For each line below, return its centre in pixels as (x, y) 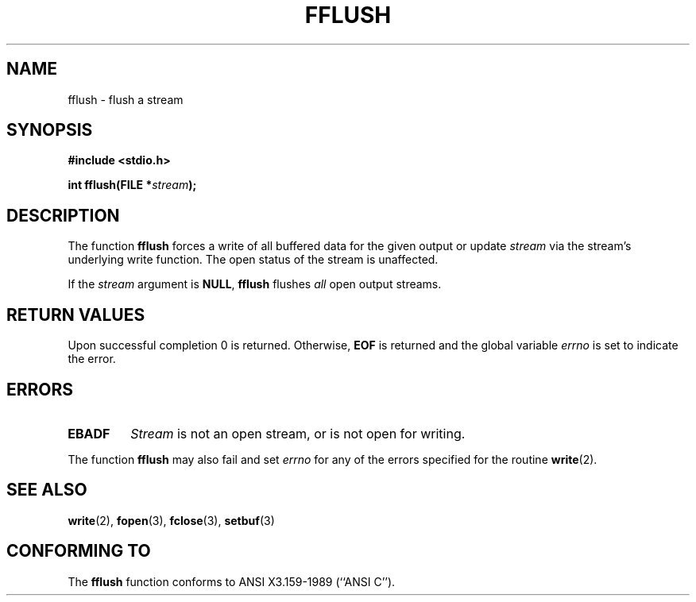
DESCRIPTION (63, 215)
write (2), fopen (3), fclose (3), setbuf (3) (171, 520)
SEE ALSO (47, 490)
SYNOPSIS (50, 130)
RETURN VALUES (76, 315)
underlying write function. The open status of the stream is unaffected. (253, 260)
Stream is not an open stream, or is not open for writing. (298, 433)
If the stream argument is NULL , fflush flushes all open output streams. (255, 284)
